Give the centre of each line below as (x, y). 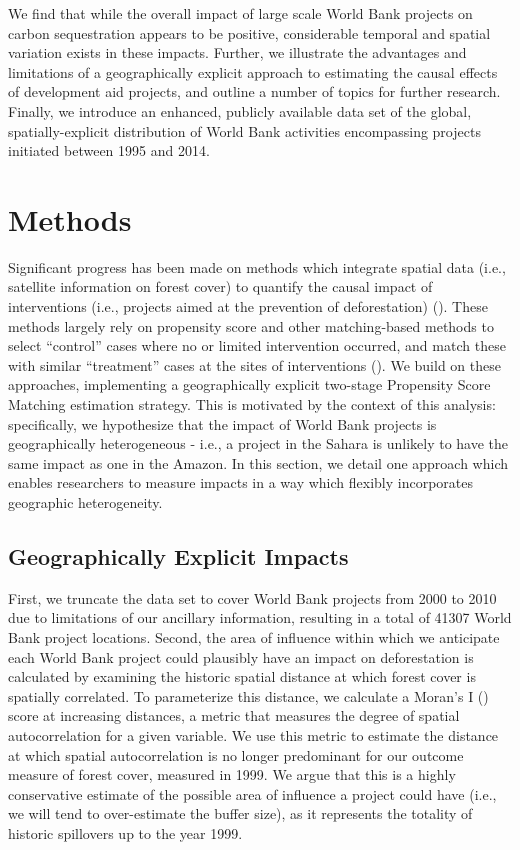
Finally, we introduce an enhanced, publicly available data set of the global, (240, 110)
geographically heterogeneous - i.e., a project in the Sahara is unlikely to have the (258, 443)
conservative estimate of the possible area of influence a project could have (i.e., (252, 793)
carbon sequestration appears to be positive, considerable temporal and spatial (249, 32)
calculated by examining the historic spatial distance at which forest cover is (242, 676)
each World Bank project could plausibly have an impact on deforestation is (241, 656)
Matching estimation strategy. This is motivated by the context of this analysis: (252, 404)
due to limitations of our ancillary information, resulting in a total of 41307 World (260, 617)
